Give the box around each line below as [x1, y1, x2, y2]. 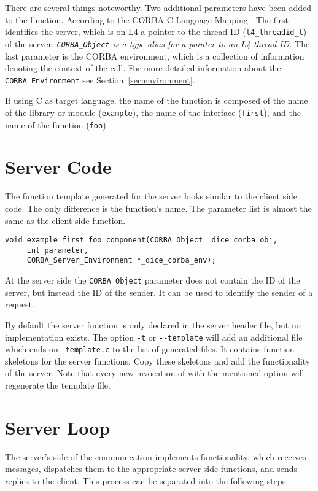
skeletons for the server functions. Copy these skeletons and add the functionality [5, 354, 311, 367]
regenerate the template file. [5, 379, 111, 392]
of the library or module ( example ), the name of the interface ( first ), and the [5, 106, 301, 118]
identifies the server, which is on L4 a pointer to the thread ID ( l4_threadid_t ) [5, 25, 307, 38]
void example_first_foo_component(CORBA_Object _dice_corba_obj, [5, 236, 277, 245]
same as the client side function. [5, 214, 126, 226]
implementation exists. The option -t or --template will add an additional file [5, 330, 303, 343]
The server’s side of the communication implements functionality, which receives [5, 450, 306, 463]
